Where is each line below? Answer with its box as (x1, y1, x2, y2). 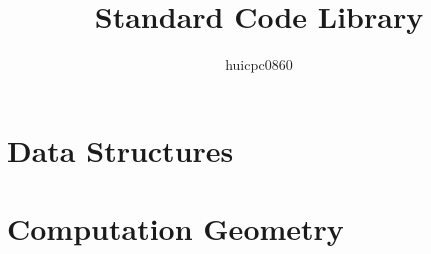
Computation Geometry (7, 208, 344, 249)
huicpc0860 (225, 54, 293, 75)
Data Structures (7, 129, 234, 170)
